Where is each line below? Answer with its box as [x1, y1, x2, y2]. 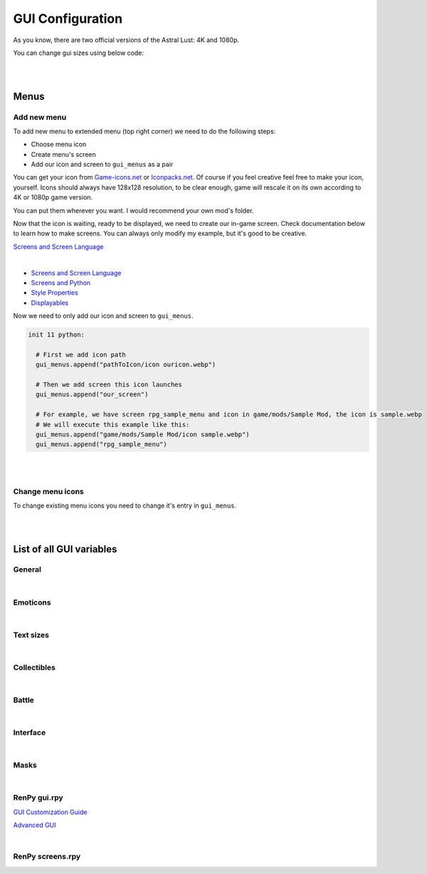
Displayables [31, 298, 69, 307]
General [13, 565, 42, 575]
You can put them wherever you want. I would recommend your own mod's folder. [13, 206, 254, 215]
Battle [13, 695, 35, 705]
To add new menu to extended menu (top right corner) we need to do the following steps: [13, 127, 276, 135]
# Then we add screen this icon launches [36, 381, 183, 389]
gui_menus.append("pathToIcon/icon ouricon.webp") [36, 361, 216, 369]
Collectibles [13, 662, 56, 672]
